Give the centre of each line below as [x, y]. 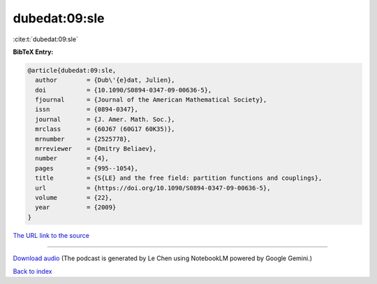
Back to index [32, 271]
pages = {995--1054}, [87, 168]
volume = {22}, [74, 198]
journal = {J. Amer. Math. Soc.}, [105, 119]
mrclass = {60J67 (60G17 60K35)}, [105, 129]
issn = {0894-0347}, [87, 109]
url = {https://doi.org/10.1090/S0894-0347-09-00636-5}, [153, 188]
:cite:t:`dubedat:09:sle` [45, 39]
